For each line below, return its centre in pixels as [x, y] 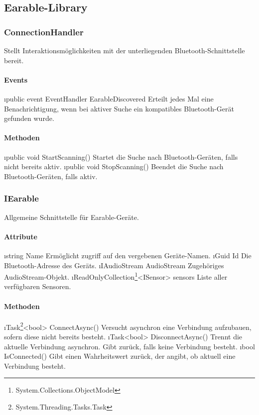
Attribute [21, 236]
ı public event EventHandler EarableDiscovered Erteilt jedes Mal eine [109, 98]
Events [16, 79]
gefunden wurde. [29, 118]
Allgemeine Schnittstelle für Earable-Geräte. [71, 217]
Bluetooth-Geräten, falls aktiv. [51, 176]
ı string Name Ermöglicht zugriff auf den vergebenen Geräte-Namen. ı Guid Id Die [128, 255]
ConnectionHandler [44, 32]
